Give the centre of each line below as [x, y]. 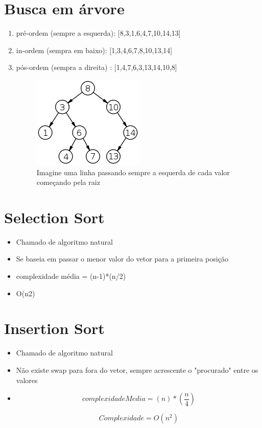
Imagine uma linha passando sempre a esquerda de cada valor [133, 172]
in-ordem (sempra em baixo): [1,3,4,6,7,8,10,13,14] [94, 50]
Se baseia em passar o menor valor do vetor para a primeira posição [122, 259]
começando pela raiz [68, 182]
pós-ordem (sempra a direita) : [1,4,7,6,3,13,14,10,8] [97, 67]
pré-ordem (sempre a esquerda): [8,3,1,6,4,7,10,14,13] [98, 33]
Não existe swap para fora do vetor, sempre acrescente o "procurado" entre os [137, 370]
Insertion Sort [54, 328]
